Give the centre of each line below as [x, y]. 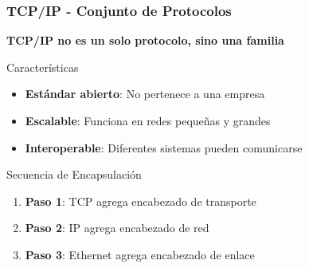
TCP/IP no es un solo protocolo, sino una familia [145, 40]
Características [43, 67]
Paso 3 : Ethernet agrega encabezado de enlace [140, 254]
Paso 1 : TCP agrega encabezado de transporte [141, 201]
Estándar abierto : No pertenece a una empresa [145, 94]
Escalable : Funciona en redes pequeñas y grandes [148, 120]
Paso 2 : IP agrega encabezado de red [117, 228]
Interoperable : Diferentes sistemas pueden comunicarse [164, 147]
